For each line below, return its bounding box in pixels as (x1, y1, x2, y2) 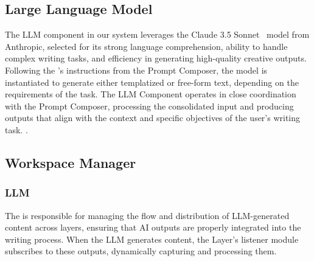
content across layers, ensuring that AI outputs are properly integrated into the (5, 221, 301, 234)
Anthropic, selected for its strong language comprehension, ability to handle (5, 40, 288, 52)
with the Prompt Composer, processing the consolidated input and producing (5, 99, 294, 112)
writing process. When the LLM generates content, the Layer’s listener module (5, 232, 299, 245)
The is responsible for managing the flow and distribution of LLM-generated (5, 209, 290, 221)
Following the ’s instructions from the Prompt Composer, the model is (5, 63, 268, 76)
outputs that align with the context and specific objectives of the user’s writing (5, 111, 301, 124)
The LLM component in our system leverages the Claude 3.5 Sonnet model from (5, 28, 310, 41)
